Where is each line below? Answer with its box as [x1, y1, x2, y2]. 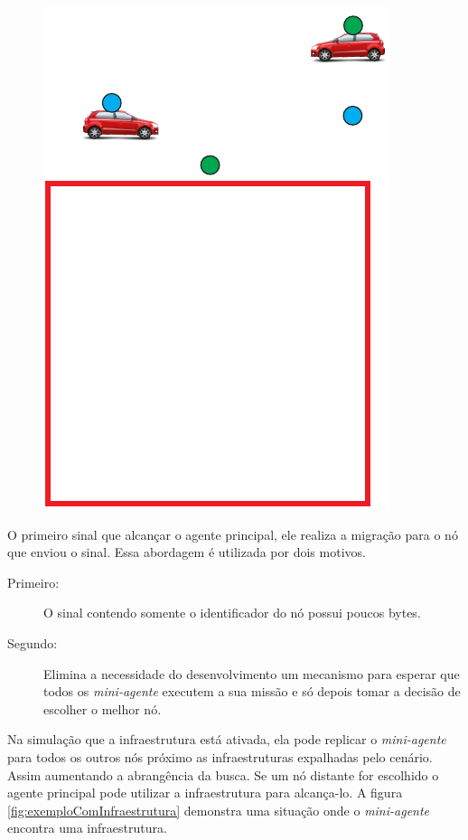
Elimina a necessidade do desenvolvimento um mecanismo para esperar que [43, 664, 460, 683]
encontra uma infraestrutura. [7, 818, 167, 837]
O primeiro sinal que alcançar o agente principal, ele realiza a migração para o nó [7, 524, 458, 543]
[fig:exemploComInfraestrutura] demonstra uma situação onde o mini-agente [7, 800, 430, 819]
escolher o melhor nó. [43, 699, 162, 718]
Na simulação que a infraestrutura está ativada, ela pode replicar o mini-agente [7, 730, 446, 749]
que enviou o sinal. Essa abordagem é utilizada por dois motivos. [7, 543, 366, 562]
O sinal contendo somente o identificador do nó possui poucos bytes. [43, 603, 421, 622]
